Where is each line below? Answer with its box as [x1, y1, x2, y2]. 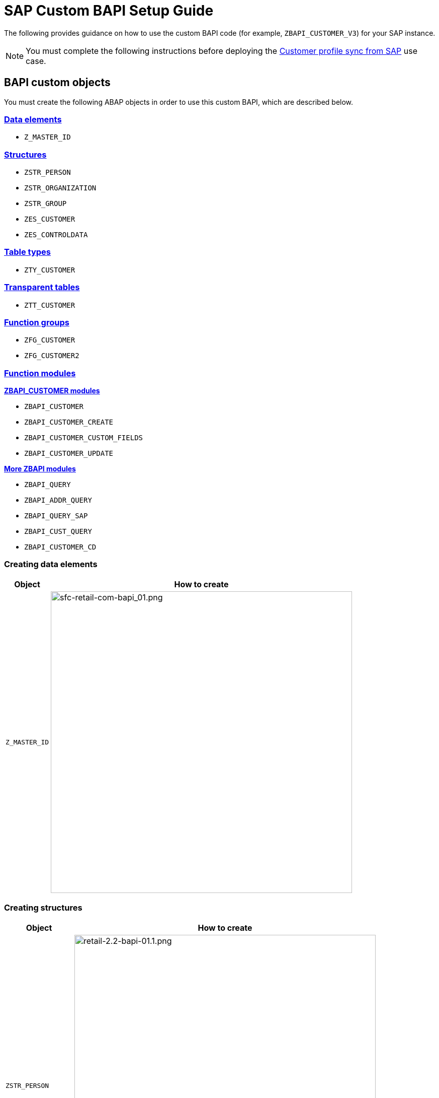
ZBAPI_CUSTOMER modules [4, 386, 100, 395]
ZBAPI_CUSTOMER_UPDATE [24, 449, 114, 458]
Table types [4, 247, 51, 257]
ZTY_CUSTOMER [24, 265, 75, 274]
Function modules [4, 368, 76, 378]
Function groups [4, 317, 69, 327]
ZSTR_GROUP [24, 199, 67, 208]
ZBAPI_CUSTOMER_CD [24, 543, 97, 552]
